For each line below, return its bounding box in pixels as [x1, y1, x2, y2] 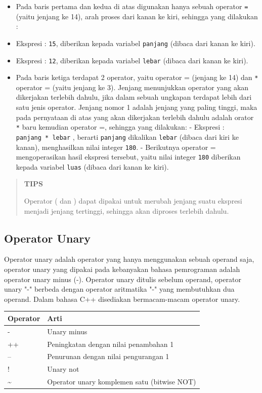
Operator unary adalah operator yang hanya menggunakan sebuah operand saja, [4, 254, 254, 264]
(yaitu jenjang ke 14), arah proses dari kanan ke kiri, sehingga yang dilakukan [16, 11, 258, 21]
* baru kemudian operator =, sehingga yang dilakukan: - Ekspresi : [16, 122, 225, 132]
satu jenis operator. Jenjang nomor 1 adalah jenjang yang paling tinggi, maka [16, 102, 257, 112]
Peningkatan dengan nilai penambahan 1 [47, 338, 174, 349]
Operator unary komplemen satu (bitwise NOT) [47, 376, 196, 387]
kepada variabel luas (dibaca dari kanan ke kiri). [16, 161, 169, 172]
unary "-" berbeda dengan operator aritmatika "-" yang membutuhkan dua [4, 284, 235, 294]
